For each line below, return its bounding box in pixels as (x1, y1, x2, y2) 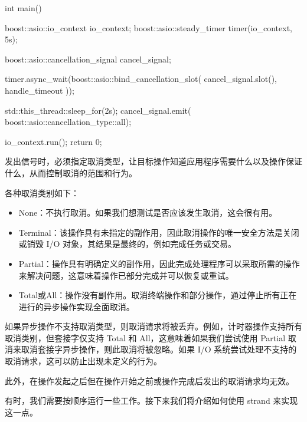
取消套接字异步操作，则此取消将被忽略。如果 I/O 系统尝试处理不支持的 (21, 343, 297, 355)
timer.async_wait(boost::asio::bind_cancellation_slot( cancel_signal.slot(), (5, 72, 277, 85)
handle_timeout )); (5, 84, 74, 96)
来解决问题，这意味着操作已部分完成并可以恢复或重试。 (18, 269, 234, 281)
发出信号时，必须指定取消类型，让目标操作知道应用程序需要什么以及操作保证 (5, 155, 302, 167)
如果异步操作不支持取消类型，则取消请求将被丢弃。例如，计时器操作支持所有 (5, 320, 302, 332)
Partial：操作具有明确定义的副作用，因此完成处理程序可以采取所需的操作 (18, 257, 300, 269)
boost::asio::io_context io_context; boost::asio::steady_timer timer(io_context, (5, 21, 292, 34)
